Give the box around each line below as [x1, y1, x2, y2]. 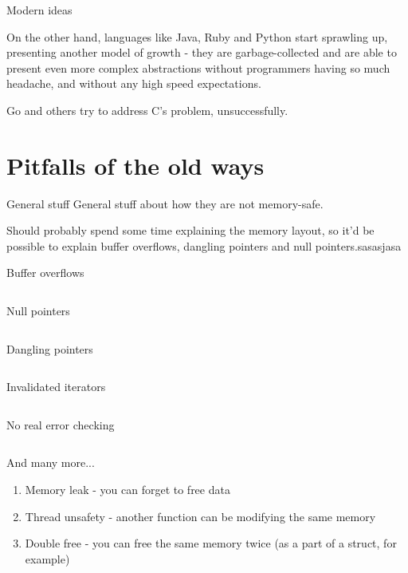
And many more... [6, 454, 95, 471]
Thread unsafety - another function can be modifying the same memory [25, 508, 376, 524]
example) [25, 550, 70, 567]
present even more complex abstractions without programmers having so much [6, 59, 390, 76]
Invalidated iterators [6, 378, 106, 395]
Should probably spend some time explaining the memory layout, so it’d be [6, 222, 375, 239]
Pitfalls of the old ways [6, 148, 265, 181]
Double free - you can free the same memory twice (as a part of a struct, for [25, 535, 397, 551]
